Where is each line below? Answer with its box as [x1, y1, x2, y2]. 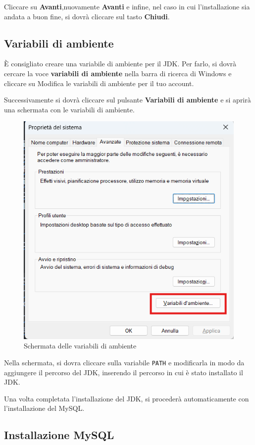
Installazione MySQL [4, 427, 114, 443]
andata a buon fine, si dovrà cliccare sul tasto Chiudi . [4, 11, 170, 21]
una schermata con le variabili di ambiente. [4, 104, 135, 114]
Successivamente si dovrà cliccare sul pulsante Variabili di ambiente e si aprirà [4, 95, 251, 105]
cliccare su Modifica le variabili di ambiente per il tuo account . [4, 78, 194, 88]
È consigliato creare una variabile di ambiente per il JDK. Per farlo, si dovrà [4, 58, 237, 69]
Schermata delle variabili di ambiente [24, 341, 137, 351]
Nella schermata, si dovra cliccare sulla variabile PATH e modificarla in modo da [4, 357, 245, 368]
